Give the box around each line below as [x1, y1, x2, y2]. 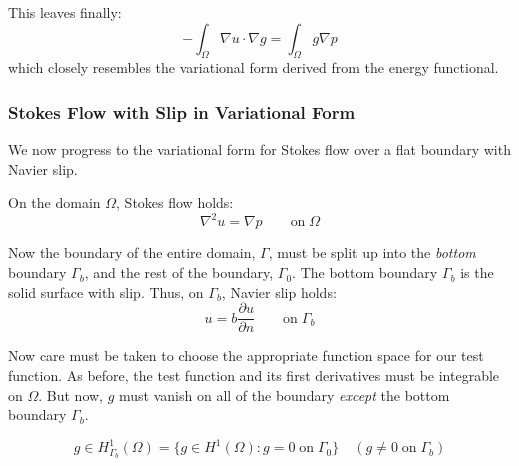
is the [460, 262, 494, 283]
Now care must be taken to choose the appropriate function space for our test [8, 345, 484, 366]
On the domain [8, 192, 101, 213]
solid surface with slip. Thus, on [8, 281, 204, 302]
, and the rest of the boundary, [84, 262, 274, 283]
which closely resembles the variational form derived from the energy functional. [8, 57, 499, 78]
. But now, [38, 384, 104, 405]
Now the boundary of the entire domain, [8, 242, 256, 263]
